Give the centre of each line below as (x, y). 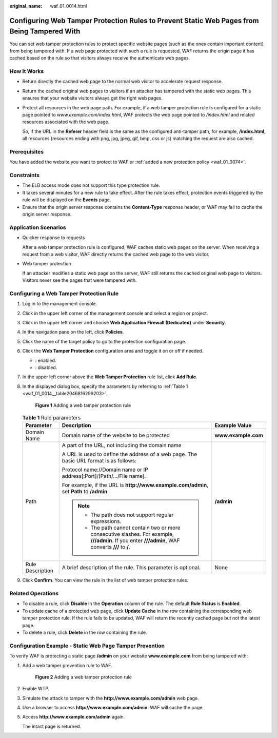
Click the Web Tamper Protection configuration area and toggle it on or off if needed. (113, 351)
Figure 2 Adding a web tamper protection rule (84, 677)
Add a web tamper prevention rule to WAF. (67, 665)
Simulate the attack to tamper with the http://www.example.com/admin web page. (111, 698)
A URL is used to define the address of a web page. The (130, 454)
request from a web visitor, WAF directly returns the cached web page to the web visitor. (116, 254)
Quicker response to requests (54, 238)
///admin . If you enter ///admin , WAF (135, 540)
